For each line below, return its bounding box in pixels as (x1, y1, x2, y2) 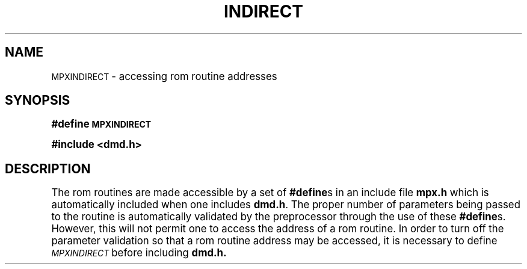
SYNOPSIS (5, 93, 70, 108)
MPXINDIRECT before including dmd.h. (51, 247, 227, 259)
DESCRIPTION (5, 161, 91, 176)
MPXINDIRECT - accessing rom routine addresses (51, 70, 277, 82)
